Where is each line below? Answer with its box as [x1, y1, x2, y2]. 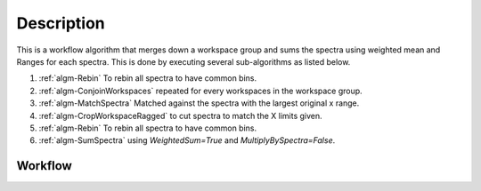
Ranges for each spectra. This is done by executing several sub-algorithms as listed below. [16, 56, 351, 67]
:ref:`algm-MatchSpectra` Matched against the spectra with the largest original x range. [38, 98, 360, 108]
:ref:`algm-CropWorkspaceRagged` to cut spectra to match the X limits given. [38, 110, 322, 121]
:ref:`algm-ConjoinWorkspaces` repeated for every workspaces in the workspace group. [38, 85, 363, 96]
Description [16, 13, 106, 33]
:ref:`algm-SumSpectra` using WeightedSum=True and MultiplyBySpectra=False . [38, 135, 336, 146]
